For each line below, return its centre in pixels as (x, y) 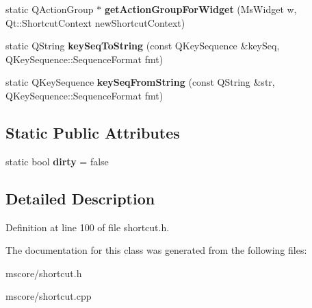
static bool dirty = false (57, 161)
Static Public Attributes (93, 132)
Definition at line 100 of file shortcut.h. (88, 227)
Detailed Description (80, 198)
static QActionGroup (50, 9)
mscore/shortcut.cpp (49, 296)
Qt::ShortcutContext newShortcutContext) (95, 22)
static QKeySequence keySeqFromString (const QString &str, (140, 82)
